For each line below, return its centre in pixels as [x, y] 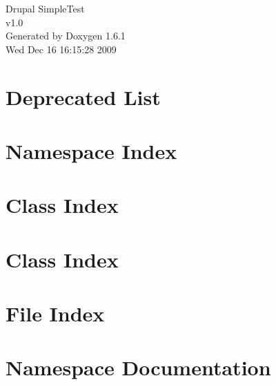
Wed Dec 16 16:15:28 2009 [61, 49]
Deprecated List [83, 96]
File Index [55, 313]
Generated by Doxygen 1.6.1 [66, 36]
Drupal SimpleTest [45, 8]
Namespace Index [91, 150]
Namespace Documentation [138, 367]
